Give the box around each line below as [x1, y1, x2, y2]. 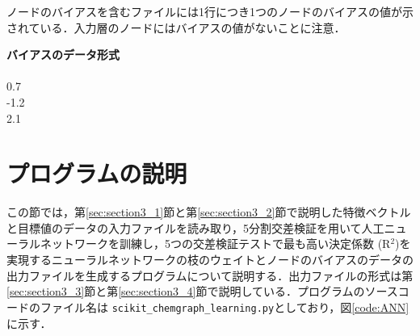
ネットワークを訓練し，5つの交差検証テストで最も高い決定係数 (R [40, 235, 391, 252]
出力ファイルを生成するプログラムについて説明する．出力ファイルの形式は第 [6, 267, 414, 283]
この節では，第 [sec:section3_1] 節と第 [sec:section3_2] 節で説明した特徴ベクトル [6, 204, 411, 220]
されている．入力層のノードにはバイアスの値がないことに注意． [6, 19, 346, 36]
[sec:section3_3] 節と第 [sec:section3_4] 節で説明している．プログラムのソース [6, 283, 398, 300]
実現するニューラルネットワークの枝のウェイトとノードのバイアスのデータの [6, 251, 414, 268]
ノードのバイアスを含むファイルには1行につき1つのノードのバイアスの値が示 [6, 3, 414, 19]
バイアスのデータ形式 [6, 46, 120, 63]
